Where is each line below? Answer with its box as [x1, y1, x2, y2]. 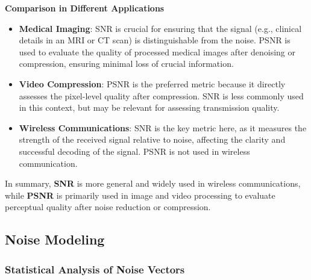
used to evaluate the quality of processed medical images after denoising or [19, 45, 295, 58]
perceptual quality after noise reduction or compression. [5, 201, 211, 213]
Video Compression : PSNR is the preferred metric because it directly [19, 77, 286, 90]
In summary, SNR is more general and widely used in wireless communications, [5, 177, 301, 190]
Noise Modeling [5, 230, 105, 249]
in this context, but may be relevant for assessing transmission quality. [19, 101, 280, 114]
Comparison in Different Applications [5, 2, 165, 14]
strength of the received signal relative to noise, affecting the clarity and [19, 133, 286, 146]
